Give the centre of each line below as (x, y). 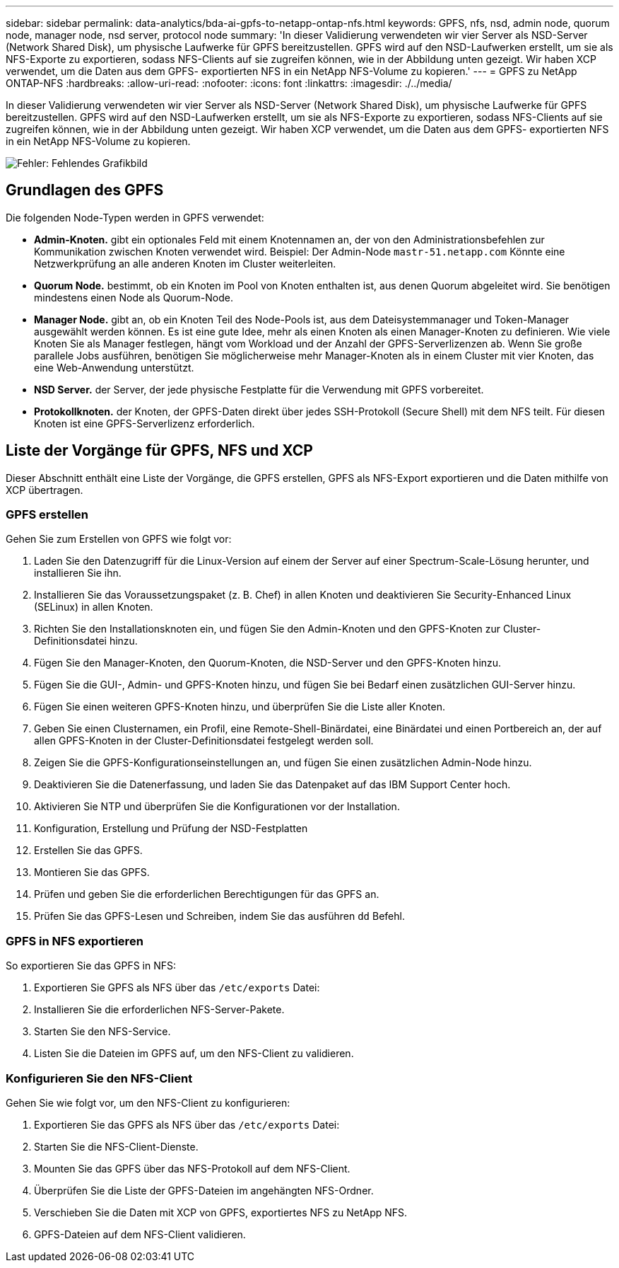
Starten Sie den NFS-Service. (102, 1032)
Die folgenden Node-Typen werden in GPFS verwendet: (135, 217)
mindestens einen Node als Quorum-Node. (134, 297)
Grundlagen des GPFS (85, 190)
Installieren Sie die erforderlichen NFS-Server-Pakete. (159, 1010)
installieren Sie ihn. (78, 573)
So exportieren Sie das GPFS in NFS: (91, 966)
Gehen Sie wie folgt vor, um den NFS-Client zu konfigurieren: (148, 1102)
